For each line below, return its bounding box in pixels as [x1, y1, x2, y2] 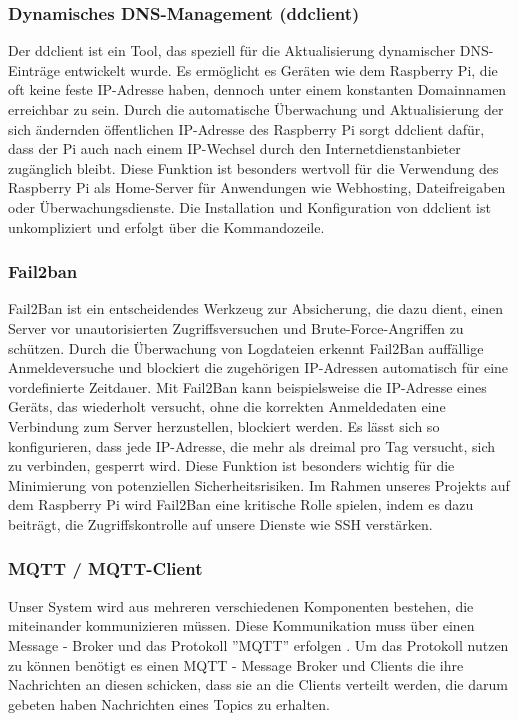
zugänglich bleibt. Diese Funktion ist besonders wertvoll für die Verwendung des [8, 157, 499, 178]
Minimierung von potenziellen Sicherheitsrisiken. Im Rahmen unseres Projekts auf [8, 474, 510, 495]
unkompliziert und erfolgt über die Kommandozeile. [8, 216, 325, 237]
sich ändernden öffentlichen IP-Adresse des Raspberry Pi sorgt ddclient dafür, [8, 118, 485, 139]
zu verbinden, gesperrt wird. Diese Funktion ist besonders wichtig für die [8, 455, 455, 476]
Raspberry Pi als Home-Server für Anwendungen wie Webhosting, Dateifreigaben [8, 177, 506, 198]
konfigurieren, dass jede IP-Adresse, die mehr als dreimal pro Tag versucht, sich [8, 435, 496, 456]
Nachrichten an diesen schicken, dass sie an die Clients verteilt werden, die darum [8, 674, 508, 695]
